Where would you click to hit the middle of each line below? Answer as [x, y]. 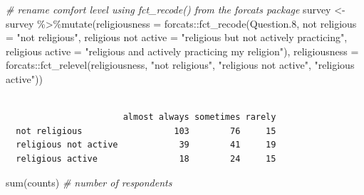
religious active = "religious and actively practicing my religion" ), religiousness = [182, 51]
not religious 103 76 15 [146, 131]
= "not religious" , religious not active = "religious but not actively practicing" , [177, 37]
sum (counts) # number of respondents [89, 182]
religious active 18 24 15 [146, 158]
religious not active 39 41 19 [146, 145]
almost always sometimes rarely [199, 117]
